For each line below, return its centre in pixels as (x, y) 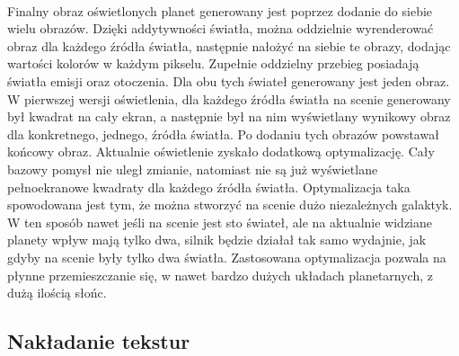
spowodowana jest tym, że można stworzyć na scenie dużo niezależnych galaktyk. (230, 205)
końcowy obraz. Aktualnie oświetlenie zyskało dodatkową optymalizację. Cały (221, 151)
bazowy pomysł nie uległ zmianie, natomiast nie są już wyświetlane (193, 169)
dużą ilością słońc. (57, 293)
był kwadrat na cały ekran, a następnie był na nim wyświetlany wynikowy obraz (229, 116)
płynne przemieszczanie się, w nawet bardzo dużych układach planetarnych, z (220, 275)
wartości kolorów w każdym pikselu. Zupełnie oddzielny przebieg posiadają (213, 63)
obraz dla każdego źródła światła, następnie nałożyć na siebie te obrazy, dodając (229, 45)
